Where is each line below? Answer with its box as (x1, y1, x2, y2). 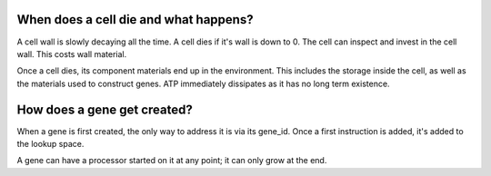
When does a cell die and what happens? (16, 12, 254, 27)
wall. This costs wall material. (16, 48, 127, 59)
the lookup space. (16, 138, 85, 149)
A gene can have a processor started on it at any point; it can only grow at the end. (16, 155, 327, 166)
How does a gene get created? (16, 102, 193, 117)
